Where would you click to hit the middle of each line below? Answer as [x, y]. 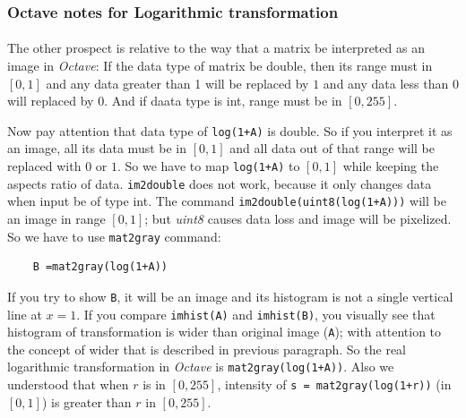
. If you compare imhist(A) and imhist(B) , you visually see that [256, 314]
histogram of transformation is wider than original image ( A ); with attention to [224, 332]
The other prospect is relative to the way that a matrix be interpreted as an [216, 48]
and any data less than [386, 83]
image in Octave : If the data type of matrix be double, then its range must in [220, 66]
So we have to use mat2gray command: [114, 236]
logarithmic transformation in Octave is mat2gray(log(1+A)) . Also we [201, 367]
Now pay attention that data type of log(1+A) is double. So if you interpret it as [230, 130]
